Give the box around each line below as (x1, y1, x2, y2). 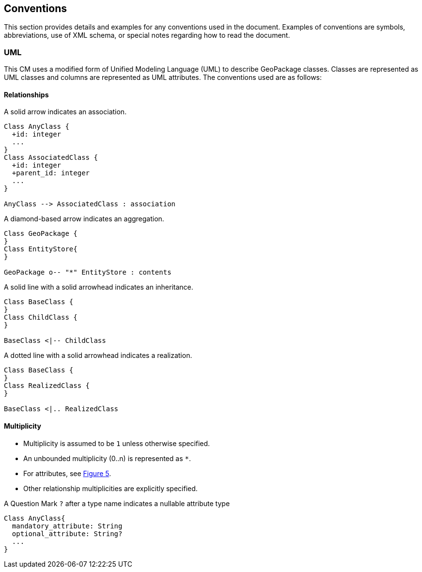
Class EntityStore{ (4, 245, 78, 253)
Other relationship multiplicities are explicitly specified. (23, 484, 198, 493)
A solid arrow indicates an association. (4, 108, 127, 116)
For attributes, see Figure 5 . (23, 469, 111, 478)
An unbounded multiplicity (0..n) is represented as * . (23, 454, 191, 463)
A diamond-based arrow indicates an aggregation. (4, 215, 164, 223)
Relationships (4, 90, 49, 99)
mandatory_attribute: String (12, 522, 123, 530)
